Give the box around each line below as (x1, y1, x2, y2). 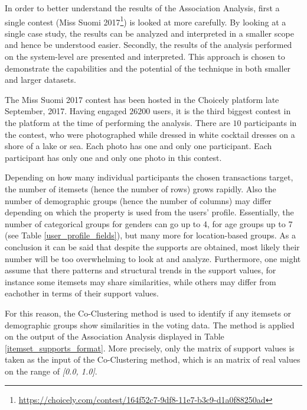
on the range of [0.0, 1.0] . (5, 364, 97, 377)
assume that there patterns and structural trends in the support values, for (5, 264, 276, 276)
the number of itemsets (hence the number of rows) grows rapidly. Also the (5, 182, 276, 195)
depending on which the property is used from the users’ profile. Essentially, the (5, 206, 294, 218)
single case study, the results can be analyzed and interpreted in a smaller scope (5, 27, 294, 39)
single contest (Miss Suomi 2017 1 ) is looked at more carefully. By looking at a (5, 14, 286, 28)
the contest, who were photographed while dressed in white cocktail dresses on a (5, 128, 295, 140)
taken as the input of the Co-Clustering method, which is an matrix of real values (5, 353, 301, 366)
